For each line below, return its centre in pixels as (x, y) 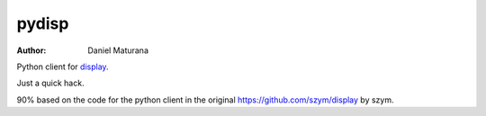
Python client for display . (63, 67)
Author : (31, 50)
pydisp (43, 23)
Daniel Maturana (118, 50)
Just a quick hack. (50, 83)
